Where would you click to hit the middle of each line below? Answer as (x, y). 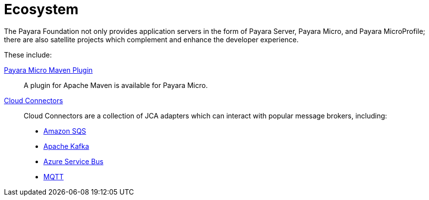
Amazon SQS (65, 131)
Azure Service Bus (73, 161)
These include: (28, 55)
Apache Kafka (66, 146)
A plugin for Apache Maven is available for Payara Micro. (116, 85)
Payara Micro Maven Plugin (48, 70)
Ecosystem (41, 9)
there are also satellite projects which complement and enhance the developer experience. (151, 39)
